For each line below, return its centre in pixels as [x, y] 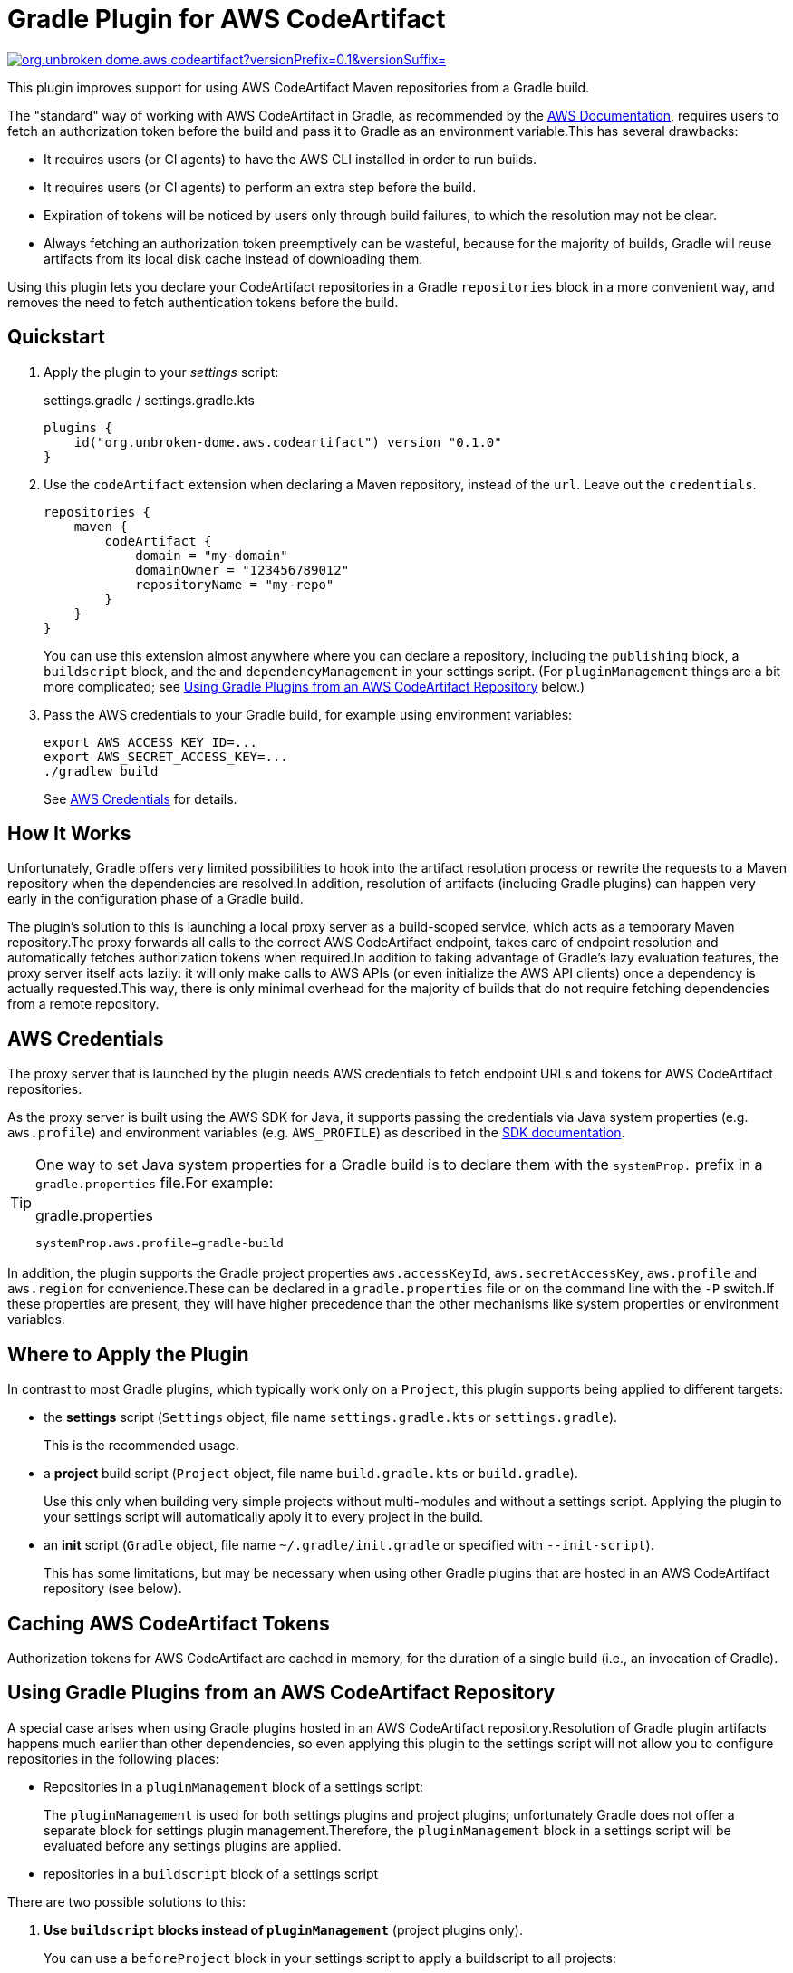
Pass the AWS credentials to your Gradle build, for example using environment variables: [308, 714]
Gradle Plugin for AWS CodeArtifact [227, 19]
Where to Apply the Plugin [128, 1354]
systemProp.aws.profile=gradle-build [160, 1243]
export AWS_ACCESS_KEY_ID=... [151, 742]
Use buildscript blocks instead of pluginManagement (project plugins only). [283, 1929]
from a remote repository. [83, 1004]
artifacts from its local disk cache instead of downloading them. [233, 258]
